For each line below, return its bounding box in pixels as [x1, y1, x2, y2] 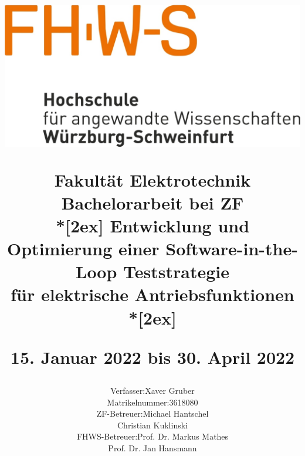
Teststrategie [123, 259, 229, 283]
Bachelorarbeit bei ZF [61, 190, 244, 214]
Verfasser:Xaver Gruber [110, 384, 195, 397]
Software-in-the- [165, 237, 298, 261]
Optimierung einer [7, 237, 160, 261]
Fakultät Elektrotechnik [54, 167, 251, 191]
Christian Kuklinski [117, 418, 188, 431]
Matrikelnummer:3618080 [107, 396, 198, 408]
